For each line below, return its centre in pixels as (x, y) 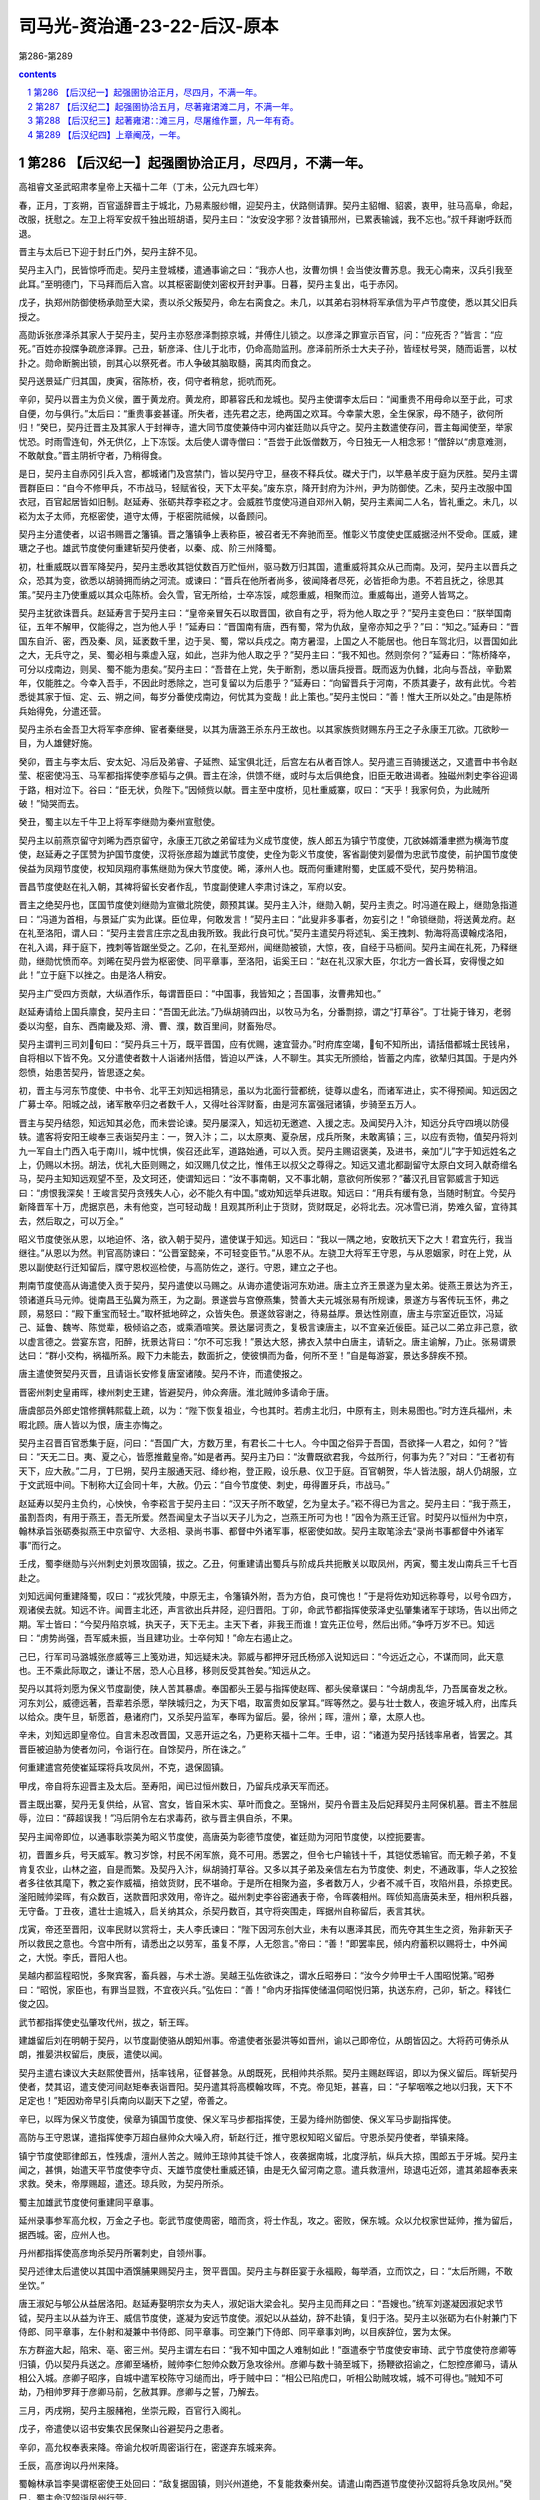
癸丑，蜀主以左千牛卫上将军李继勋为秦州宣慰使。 (119, 822)
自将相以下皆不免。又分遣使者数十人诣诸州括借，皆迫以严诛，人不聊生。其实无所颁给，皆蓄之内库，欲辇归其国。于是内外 (268, 1058)
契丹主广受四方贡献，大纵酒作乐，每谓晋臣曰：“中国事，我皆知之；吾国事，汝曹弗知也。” (200, 993)
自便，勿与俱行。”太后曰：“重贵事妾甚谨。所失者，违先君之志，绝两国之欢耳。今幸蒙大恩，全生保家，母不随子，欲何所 (261, 413)
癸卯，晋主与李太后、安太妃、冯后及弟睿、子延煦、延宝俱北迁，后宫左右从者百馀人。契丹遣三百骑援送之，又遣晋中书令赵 (268, 761)
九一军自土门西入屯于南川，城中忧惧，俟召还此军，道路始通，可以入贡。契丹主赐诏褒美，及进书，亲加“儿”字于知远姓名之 (267, 1151)
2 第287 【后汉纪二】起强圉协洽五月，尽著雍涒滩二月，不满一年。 (163, 106)
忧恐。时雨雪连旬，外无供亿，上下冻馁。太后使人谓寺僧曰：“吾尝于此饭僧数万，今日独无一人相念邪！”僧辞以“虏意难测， (265, 441)
